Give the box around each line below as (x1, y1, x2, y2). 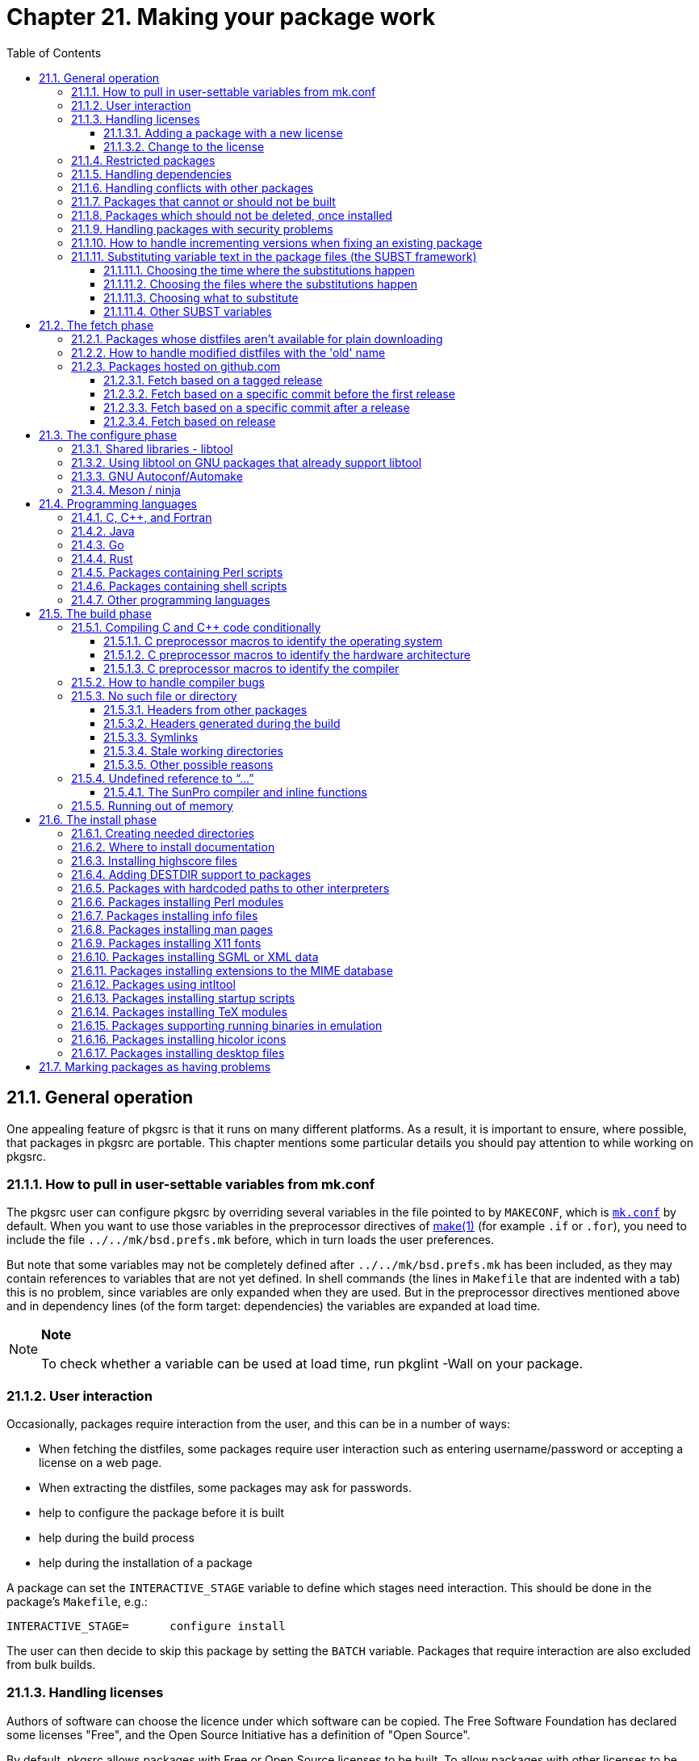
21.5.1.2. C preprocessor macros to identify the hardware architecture (103, 647, 471, 662)
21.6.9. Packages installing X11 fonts (71, 935, 262, 950)
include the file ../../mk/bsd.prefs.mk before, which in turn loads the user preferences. (6, 1233, 494, 1247)
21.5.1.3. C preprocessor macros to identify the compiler (103, 661, 400, 675)
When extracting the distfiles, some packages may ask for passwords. (39, 1481, 412, 1495)
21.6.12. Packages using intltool (71, 977, 236, 991)
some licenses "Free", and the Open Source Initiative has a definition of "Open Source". (6, 1727, 471, 1742)
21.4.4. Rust (71, 551, 133, 565)
